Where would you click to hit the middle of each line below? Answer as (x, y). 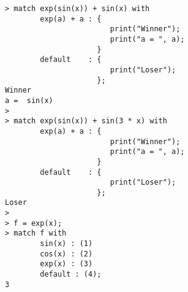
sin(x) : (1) (66, 244)
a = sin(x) (29, 100)
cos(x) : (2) (66, 254)
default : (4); (71, 275)
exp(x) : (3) (66, 264)
